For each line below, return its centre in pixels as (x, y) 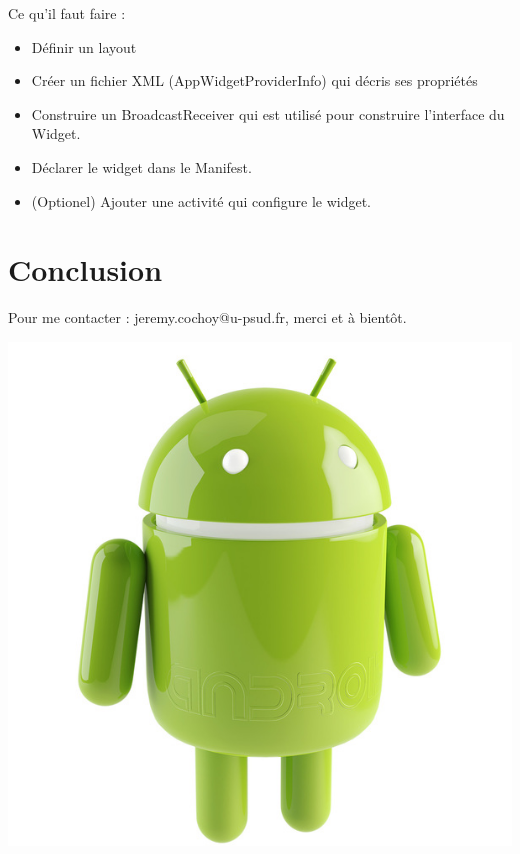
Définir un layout (84, 46)
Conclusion (85, 269)
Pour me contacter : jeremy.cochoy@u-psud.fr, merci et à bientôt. (207, 317)
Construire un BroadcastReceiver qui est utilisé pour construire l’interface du (268, 113)
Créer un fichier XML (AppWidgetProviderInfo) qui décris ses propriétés (254, 80)
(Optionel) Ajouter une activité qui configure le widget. (201, 200)
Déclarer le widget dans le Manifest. (141, 166)
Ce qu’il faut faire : (67, 13)
